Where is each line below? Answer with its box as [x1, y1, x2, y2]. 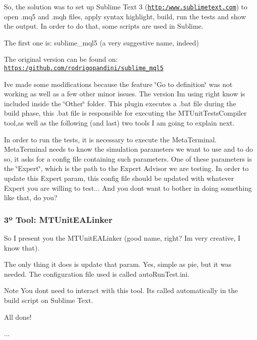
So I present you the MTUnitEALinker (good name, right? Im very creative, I [4, 233, 241, 243]
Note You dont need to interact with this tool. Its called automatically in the [4, 285, 238, 296]
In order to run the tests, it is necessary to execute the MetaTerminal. [4, 134, 217, 144]
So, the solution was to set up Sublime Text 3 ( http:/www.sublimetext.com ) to [4, 1, 248, 11]
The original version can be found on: [4, 54, 118, 64]
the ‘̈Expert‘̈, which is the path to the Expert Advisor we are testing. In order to [4, 163, 249, 173]
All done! [4, 311, 32, 322]
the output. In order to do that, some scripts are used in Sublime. [4, 21, 204, 31]
